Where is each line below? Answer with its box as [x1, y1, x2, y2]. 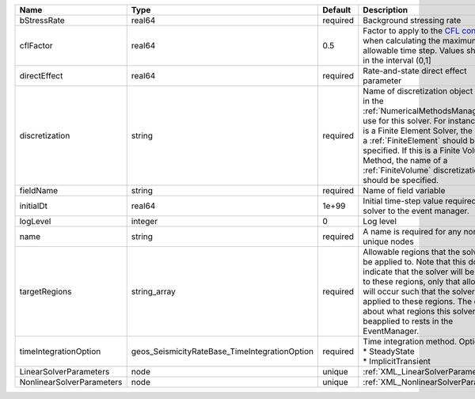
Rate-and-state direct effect [363, 66, 467, 76]
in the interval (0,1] [363, 55, 431, 66]
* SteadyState [363, 346, 415, 356]
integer [131, 216, 158, 226]
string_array [131, 286, 176, 297]
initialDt [19, 200, 47, 211]
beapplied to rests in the [363, 316, 454, 326]
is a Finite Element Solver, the [363, 125, 473, 136]
